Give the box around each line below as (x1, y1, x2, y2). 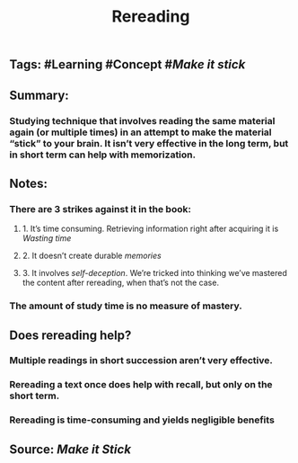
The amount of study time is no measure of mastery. (9, 299, 242, 312)
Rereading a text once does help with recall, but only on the (9, 378, 273, 391)
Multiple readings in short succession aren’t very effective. (9, 354, 274, 367)
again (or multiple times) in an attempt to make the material (9, 126, 272, 138)
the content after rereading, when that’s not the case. (22, 277, 220, 289)
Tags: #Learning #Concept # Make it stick (9, 57, 246, 73)
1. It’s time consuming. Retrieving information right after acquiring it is (22, 223, 279, 235)
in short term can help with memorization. (9, 148, 196, 161)
